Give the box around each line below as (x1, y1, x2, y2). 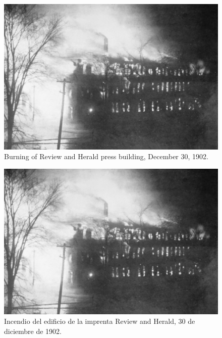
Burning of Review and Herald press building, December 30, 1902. (4, 151, 208, 162)
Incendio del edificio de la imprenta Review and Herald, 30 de (4, 316, 195, 326)
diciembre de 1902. (4, 325, 62, 336)
